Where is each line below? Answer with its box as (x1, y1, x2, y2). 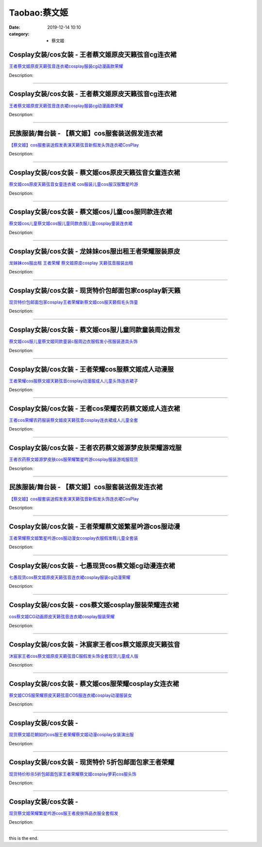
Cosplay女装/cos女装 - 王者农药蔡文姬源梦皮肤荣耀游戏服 (9, 444, 182, 452)
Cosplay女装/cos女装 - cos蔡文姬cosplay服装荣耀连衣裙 (9, 601, 179, 609)
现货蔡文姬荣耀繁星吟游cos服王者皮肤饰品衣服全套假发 (9, 810, 118, 816)
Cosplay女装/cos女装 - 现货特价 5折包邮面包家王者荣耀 (9, 758, 175, 766)
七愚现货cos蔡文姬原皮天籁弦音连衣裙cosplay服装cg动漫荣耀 (9, 575, 131, 580)
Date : (9, 24, 20, 30)
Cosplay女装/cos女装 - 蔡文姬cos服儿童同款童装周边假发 (9, 326, 180, 334)
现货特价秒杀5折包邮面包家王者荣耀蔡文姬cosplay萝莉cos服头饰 (9, 771, 137, 777)
